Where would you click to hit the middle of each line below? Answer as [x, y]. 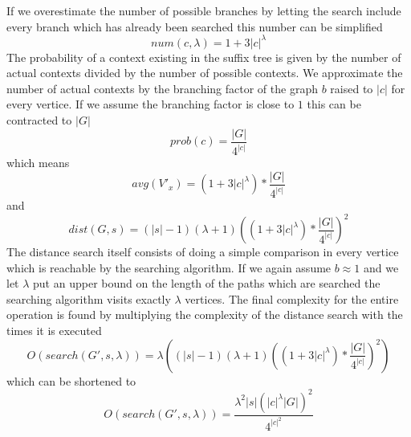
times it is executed [54, 330]
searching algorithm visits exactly [89, 298]
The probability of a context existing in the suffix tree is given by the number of [204, 57]
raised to [352, 88]
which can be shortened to [71, 380]
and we [381, 267]
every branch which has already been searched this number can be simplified [195, 26]
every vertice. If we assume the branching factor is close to [151, 104]
